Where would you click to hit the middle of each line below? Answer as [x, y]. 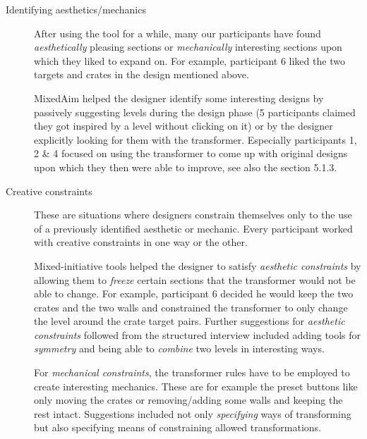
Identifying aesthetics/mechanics [76, 9]
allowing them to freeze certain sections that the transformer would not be [195, 279]
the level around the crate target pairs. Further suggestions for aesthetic [189, 321]
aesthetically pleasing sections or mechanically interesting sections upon [188, 47]
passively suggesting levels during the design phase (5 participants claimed [195, 112]
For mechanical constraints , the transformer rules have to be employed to [192, 372]
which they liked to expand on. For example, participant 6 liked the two [189, 60]
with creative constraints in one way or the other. [141, 242]
